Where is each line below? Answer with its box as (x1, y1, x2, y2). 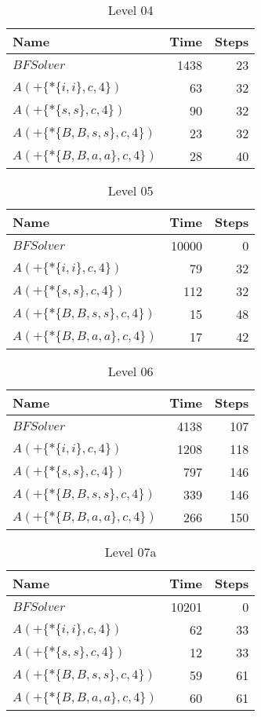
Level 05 (107, 181, 154, 199)
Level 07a (104, 543, 157, 561)
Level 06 (107, 362, 154, 380)
